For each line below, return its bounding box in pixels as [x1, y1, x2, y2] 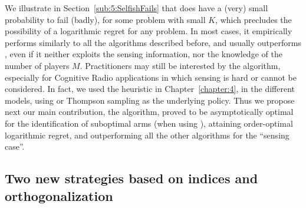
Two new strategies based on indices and [5, 169, 258, 187]
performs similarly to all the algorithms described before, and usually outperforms [5, 36, 301, 48]
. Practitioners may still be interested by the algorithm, [80, 59, 281, 71]
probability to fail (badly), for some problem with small [5, 13, 206, 25]
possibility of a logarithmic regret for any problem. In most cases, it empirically [5, 25, 292, 37]
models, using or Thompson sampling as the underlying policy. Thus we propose [5, 94, 295, 106]
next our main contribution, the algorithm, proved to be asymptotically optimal [5, 105, 294, 118]
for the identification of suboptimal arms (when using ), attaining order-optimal [5, 117, 293, 129]
